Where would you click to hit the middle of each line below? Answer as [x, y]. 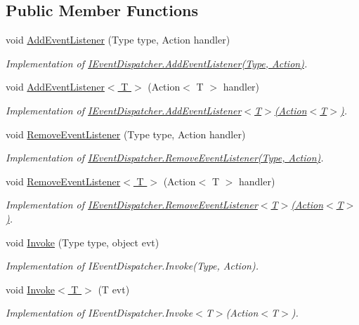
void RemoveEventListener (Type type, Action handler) [126, 134]
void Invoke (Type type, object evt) [83, 242]
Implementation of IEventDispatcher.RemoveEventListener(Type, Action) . [165, 158]
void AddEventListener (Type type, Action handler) [118, 40]
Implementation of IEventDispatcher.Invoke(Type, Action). [132, 266]
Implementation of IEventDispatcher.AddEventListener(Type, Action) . [157, 63]
